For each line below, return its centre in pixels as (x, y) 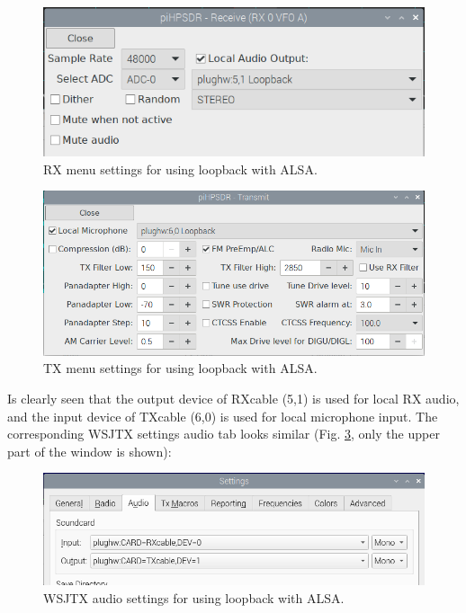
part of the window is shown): (90, 451)
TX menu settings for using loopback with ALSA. (180, 368)
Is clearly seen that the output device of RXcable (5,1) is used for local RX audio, (233, 399)
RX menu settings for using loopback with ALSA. (180, 169)
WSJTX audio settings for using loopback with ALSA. (194, 597)
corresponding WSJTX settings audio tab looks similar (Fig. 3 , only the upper (224, 434)
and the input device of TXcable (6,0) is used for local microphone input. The (223, 416)
